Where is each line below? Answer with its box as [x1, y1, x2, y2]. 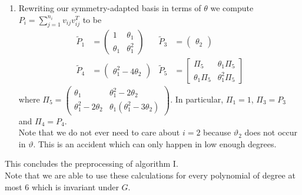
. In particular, [170, 93, 224, 105]
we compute [210, 2, 254, 14]
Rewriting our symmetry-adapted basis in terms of [18, 2, 201, 14]
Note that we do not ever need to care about [18, 126, 180, 138]
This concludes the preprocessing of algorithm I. [5, 157, 178, 170]
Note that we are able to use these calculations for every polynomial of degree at [5, 168, 296, 181]
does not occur [244, 126, 298, 138]
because [203, 126, 231, 138]
